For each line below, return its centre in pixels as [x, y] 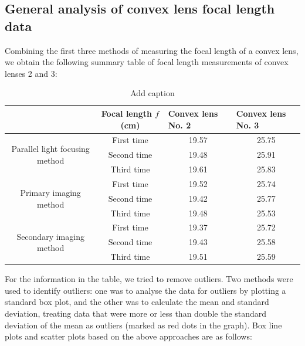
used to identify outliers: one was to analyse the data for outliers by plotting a [145, 290]
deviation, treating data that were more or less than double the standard [136, 313]
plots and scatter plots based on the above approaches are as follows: [128, 336]
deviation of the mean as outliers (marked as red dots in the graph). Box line [143, 325]
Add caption [152, 93]
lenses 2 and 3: [31, 73]
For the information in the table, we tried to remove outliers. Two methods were [149, 279]
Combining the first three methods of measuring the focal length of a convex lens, [152, 50]
